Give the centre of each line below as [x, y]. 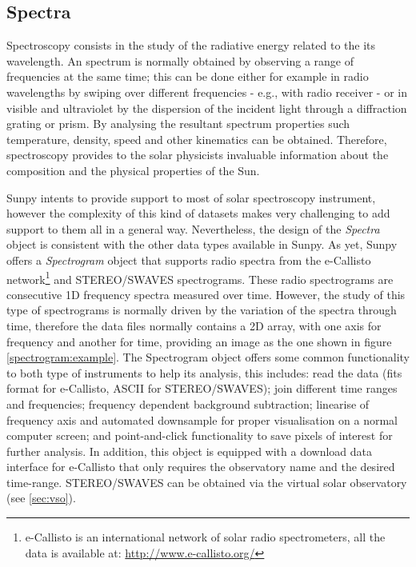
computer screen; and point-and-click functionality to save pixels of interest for [200, 435]
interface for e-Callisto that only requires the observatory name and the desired [201, 467]
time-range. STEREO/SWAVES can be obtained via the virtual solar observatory [207, 482]
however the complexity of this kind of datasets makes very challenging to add [198, 213]
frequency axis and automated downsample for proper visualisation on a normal [202, 419]
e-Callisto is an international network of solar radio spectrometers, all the [205, 537]
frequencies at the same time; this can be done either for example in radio [188, 76]
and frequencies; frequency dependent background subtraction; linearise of [188, 403]
